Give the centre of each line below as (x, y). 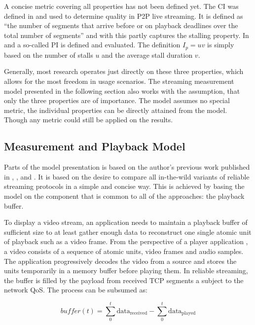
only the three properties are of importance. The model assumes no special (117, 100)
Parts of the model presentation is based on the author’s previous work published (127, 167)
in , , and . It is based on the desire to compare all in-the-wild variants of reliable (127, 176)
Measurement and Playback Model (95, 146)
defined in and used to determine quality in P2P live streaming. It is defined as (124, 16)
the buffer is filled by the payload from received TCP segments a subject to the (124, 280)
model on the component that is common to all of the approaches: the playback (124, 196)
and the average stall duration (147, 54)
